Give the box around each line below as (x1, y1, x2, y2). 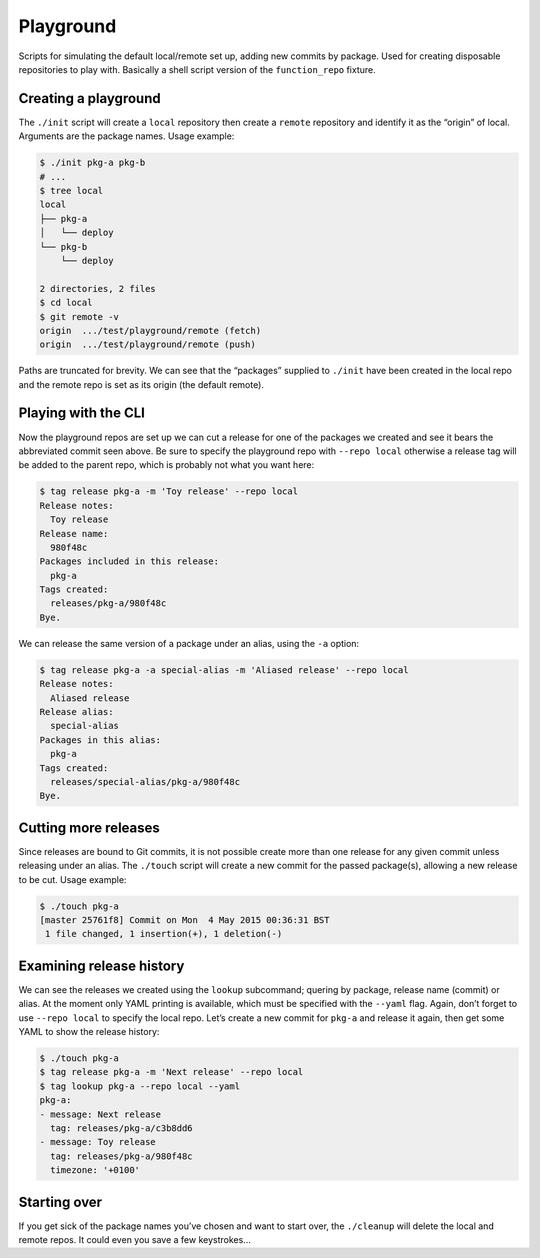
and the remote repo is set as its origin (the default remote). (18, 378, 265, 390)
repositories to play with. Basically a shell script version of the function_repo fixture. (18, 63, 377, 75)
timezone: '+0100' (50, 1165, 140, 1176)
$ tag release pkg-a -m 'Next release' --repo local (39, 1066, 304, 1078)
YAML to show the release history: (18, 1026, 160, 1038)
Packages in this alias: (39, 734, 162, 745)
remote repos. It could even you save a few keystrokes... (18, 1234, 252, 1246)
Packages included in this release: (39, 556, 220, 567)
